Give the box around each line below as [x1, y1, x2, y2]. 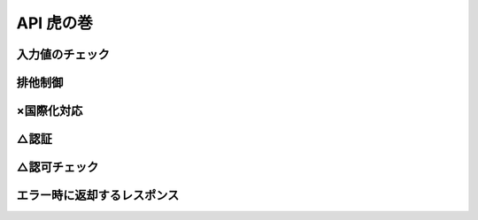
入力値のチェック [16, 47, 110, 62]
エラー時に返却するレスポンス [16, 188, 180, 203]
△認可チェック [16, 160, 99, 175]
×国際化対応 [16, 103, 83, 118]
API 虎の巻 [16, 13, 93, 33]
